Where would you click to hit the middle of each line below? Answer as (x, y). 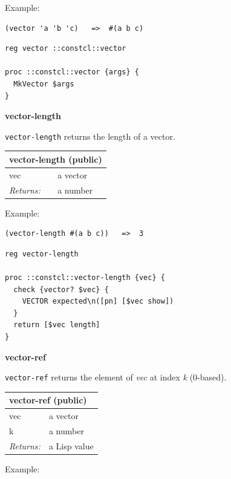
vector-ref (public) (48, 400)
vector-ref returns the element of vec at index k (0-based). (116, 377)
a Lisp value (71, 445)
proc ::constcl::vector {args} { (72, 72)
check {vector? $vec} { (61, 289)
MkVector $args (44, 84)
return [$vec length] (57, 325)
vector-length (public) (56, 159)
